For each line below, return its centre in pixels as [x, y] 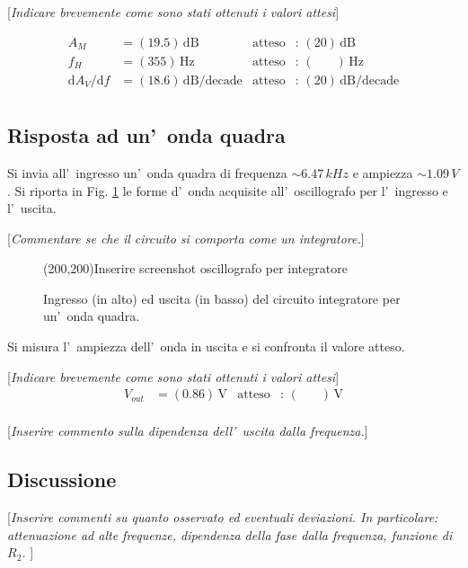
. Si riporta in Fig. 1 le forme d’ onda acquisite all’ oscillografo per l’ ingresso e [228, 190]
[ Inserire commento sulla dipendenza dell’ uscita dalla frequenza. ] [188, 431]
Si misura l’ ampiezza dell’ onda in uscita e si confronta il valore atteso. [206, 346]
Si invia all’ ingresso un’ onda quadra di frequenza [147, 172]
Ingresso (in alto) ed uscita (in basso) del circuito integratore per [222, 298]
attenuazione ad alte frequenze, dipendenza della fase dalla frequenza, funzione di [230, 534]
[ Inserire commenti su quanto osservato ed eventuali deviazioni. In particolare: [223, 517]
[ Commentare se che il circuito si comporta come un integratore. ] [186, 238]
